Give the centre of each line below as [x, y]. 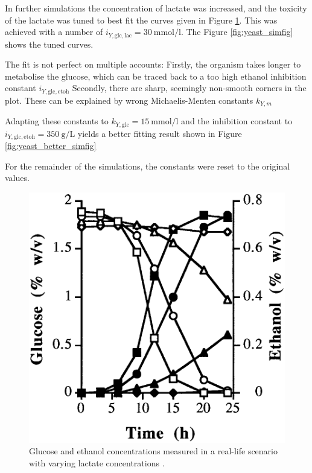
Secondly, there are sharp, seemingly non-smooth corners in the [189, 88]
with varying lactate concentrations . [97, 462]
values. [17, 178]
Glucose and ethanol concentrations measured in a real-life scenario [153, 451]
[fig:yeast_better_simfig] [51, 146]
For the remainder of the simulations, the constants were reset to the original [148, 166]
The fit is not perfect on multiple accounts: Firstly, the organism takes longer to [153, 64]
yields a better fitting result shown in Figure [160, 133]
